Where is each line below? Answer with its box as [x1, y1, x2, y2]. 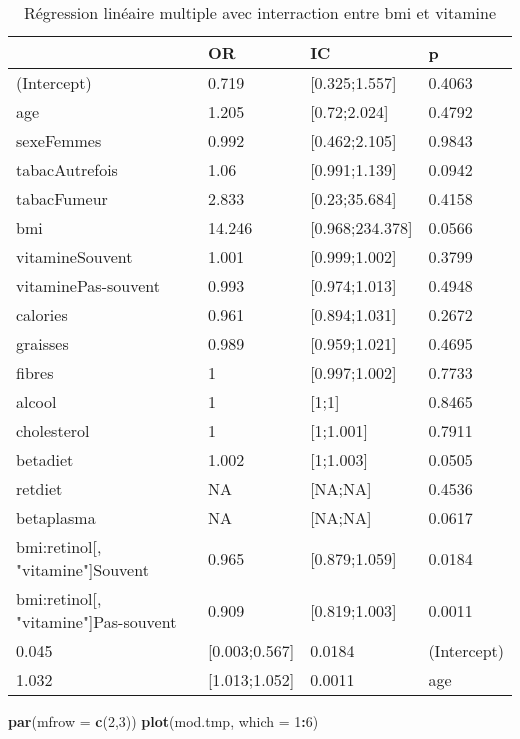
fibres [16, 361, 54, 384]
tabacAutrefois [16, 158, 118, 181]
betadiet [16, 448, 74, 471]
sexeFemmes [16, 129, 102, 152]
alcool [16, 390, 57, 413]
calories [16, 303, 68, 326]
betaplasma [16, 506, 96, 529]
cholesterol [16, 419, 90, 442]
